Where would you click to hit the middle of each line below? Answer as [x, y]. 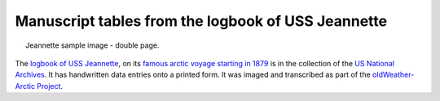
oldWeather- [393, 75]
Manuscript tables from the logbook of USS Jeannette [201, 21]
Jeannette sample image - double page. [92, 45]
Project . [50, 86]
